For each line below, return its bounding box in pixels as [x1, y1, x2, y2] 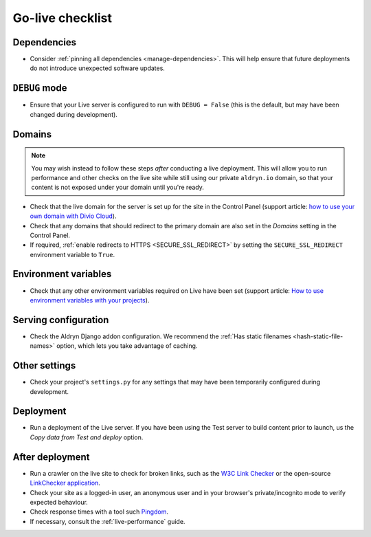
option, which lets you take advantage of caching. [56, 342, 198, 350]
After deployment [12, 451, 90, 463]
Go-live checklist [12, 10, 113, 25]
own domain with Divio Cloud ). [30, 212, 117, 220]
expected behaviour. [30, 498, 89, 506]
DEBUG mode [12, 83, 67, 94]
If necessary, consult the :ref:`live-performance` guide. [30, 517, 185, 525]
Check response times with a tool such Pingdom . [30, 507, 168, 516]
